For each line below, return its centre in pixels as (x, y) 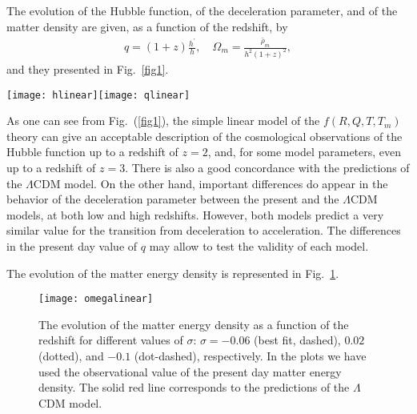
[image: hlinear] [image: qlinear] (98, 95)
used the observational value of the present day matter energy (190, 371)
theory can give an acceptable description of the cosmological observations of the (204, 136)
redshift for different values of (111, 340)
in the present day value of (72, 245)
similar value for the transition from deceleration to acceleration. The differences (204, 230)
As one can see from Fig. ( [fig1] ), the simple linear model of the (163, 121)
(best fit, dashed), (297, 340)
